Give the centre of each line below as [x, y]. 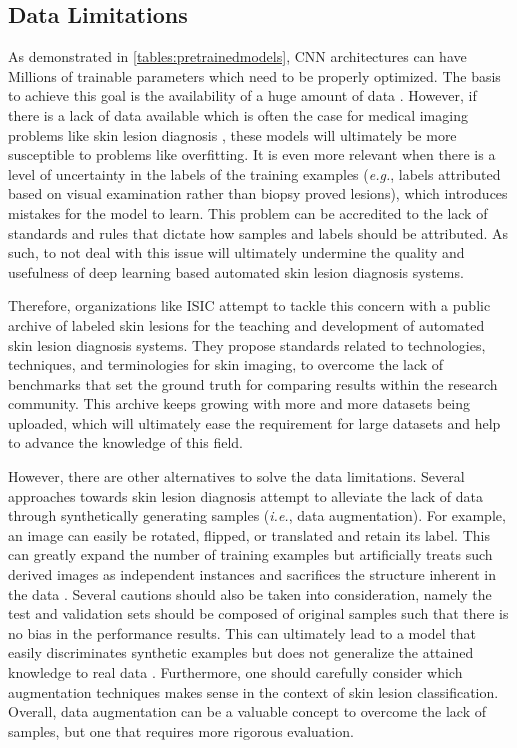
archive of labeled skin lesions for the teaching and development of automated [246, 324]
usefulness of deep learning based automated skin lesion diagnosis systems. [236, 271]
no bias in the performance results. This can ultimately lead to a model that [242, 632]
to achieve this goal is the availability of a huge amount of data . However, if [242, 95]
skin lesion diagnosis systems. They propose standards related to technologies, [247, 344]
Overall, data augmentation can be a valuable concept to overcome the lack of [247, 711]
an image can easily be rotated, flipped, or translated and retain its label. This [249, 534]
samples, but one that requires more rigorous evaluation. [181, 730]
